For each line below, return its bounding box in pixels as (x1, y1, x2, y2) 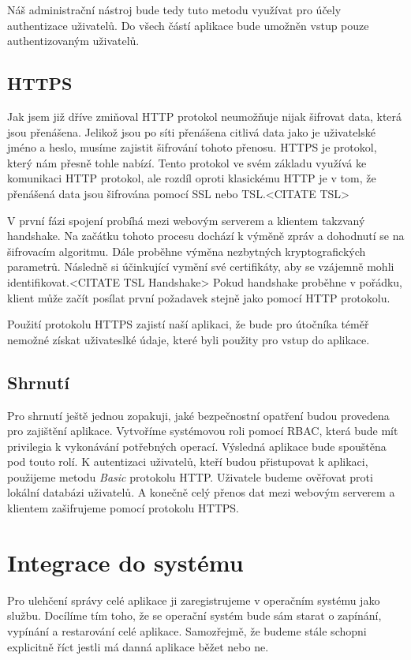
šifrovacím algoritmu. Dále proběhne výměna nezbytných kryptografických (7, 242, 366, 259)
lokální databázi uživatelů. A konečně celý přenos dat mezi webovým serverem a (7, 484, 395, 501)
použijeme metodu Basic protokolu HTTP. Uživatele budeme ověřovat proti (7, 468, 373, 485)
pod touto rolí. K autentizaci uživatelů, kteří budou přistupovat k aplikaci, (7, 453, 368, 470)
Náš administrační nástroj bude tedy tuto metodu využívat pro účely (7, 2, 342, 17)
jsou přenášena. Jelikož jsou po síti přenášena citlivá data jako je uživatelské (7, 123, 376, 140)
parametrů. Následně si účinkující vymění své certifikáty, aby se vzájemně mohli (7, 258, 394, 275)
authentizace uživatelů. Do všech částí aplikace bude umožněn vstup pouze (7, 17, 369, 33)
